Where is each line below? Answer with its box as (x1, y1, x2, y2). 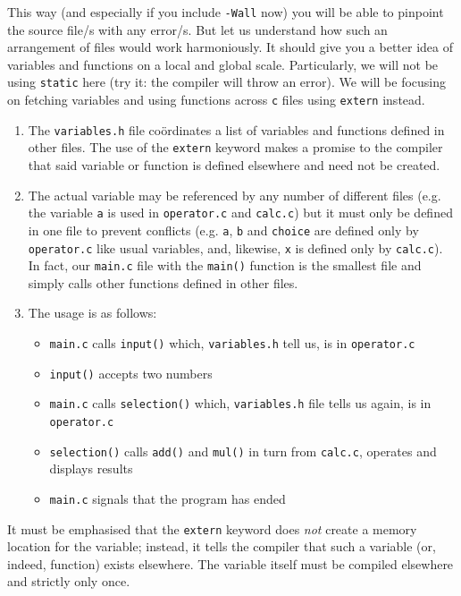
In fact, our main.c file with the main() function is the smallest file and (28, 256, 422, 275)
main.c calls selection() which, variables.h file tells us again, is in (49, 394, 432, 413)
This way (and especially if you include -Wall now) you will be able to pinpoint (7, 3, 444, 21)
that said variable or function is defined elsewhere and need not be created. (28, 156, 440, 175)
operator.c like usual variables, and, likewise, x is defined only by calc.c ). (28, 238, 443, 257)
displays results (49, 459, 133, 478)
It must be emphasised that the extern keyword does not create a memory (7, 519, 417, 538)
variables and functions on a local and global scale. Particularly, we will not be (7, 55, 439, 73)
